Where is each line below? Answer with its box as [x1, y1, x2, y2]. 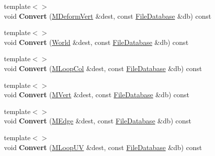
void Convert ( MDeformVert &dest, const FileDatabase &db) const [4, 10, 212, 21]
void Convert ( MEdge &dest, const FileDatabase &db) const [4, 116, 192, 126]
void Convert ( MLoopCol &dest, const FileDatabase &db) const [4, 63, 202, 73]
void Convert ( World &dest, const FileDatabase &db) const [4, 37, 189, 47]
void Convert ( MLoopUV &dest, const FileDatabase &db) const [4, 142, 202, 152]
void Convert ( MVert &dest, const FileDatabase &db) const [4, 89, 190, 100]
